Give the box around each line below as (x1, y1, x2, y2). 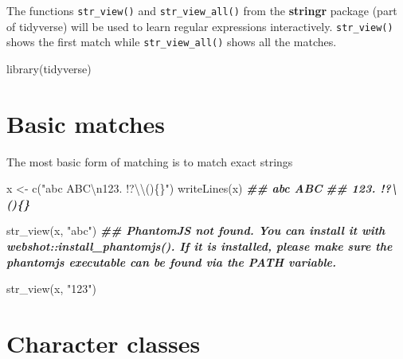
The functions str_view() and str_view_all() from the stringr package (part (6, 2, 397, 18)
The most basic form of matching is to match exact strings (6, 153, 293, 170)
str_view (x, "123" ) (6, 280, 96, 297)
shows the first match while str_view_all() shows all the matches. (6, 33, 337, 50)
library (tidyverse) (6, 60, 92, 76)
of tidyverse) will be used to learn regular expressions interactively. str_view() (6, 18, 393, 34)
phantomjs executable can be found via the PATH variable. (6, 253, 336, 270)
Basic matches (6, 107, 165, 139)
